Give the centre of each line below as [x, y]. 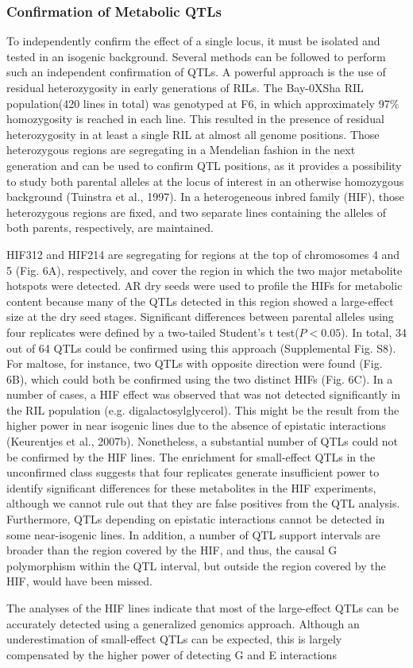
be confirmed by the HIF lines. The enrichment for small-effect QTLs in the [191, 456]
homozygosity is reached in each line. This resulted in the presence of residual [195, 119]
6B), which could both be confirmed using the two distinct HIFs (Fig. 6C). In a [200, 378]
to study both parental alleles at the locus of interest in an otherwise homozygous [205, 181]
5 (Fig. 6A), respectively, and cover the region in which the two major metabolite [205, 270]
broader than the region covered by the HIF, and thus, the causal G [172, 550]
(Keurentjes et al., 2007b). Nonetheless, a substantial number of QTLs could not [203, 441]
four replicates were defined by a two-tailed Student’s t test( [153, 332]
